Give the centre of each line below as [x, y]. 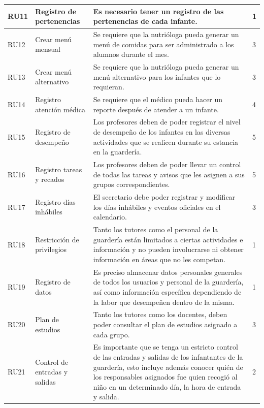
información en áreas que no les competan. [159, 259]
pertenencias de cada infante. [145, 21]
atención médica [60, 109]
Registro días [55, 201]
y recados [50, 179]
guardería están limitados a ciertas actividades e [168, 239]
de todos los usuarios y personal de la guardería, [168, 282]
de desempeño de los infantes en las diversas [162, 132]
